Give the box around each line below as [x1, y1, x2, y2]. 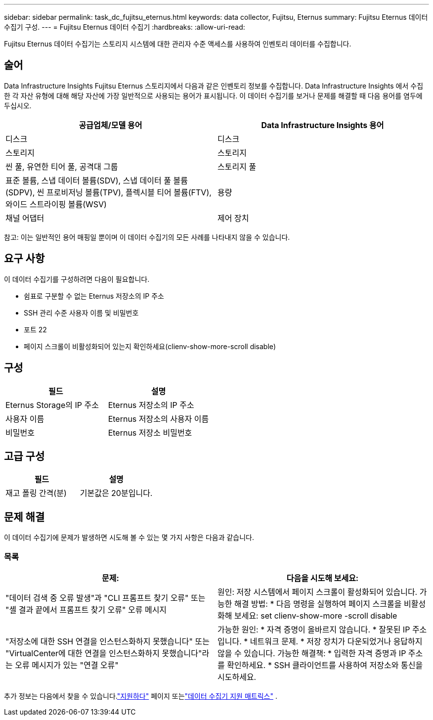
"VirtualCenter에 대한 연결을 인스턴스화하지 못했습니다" [5, 648, 202, 658]
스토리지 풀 [217, 161, 257, 172]
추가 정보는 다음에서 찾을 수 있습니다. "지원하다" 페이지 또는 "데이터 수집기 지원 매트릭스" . [4, 691, 277, 700]
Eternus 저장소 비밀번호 [108, 427, 192, 438]
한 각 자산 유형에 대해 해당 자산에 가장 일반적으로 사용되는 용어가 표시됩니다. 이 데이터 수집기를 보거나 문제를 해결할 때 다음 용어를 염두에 [4, 91, 423, 100]
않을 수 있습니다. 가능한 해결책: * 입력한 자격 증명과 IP [217, 648, 406, 658]
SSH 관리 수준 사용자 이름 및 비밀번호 [24, 308, 139, 317]
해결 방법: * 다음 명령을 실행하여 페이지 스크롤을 [234, 598, 402, 609]
